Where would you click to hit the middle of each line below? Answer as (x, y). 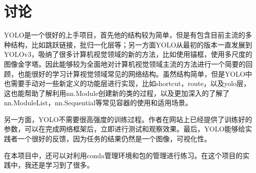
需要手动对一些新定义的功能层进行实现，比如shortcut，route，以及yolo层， (130, 83)
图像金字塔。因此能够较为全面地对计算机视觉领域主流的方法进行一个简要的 (125, 64)
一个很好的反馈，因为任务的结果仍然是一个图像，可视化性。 (114, 139)
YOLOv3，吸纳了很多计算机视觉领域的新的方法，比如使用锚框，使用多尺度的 (128, 54)
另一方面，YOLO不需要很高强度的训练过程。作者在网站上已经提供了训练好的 (128, 119)
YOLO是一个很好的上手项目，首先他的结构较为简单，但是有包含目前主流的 (125, 35)
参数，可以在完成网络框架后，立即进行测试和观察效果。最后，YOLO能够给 (125, 129)
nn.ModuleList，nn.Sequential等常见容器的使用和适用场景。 (98, 103)
